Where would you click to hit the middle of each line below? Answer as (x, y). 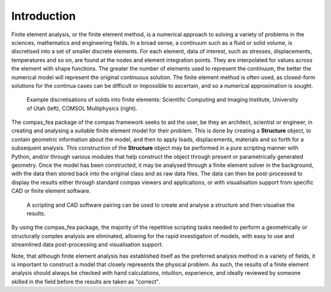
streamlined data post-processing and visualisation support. (87, 245)
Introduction (44, 16)
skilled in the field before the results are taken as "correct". (86, 282)
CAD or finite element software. (51, 191)
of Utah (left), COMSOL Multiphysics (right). (82, 108)
